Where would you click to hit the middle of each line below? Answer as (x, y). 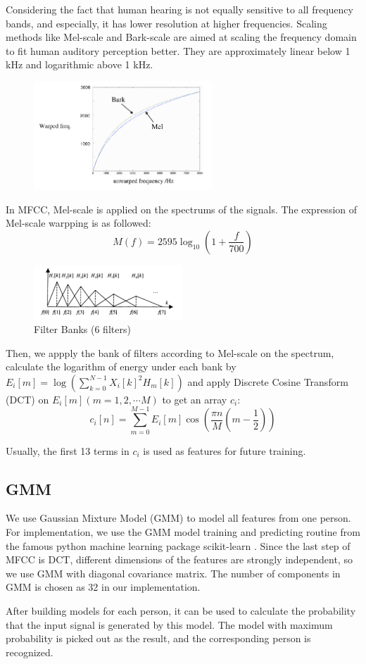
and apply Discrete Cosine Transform (268, 381)
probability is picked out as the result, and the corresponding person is (158, 638)
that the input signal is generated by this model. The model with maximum (169, 624)
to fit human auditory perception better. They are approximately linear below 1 (178, 50)
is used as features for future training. (225, 450)
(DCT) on (27, 399)
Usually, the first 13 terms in (68, 450)
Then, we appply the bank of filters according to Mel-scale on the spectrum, (170, 352)
